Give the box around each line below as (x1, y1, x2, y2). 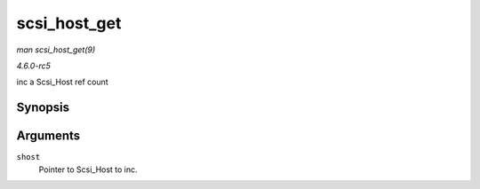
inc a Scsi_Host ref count (16, 76, 108, 88)
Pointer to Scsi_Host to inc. (38, 164, 138, 175)
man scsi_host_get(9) (16, 44, 96, 55)
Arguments (16, 129, 81, 144)
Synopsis (16, 100, 70, 115)
